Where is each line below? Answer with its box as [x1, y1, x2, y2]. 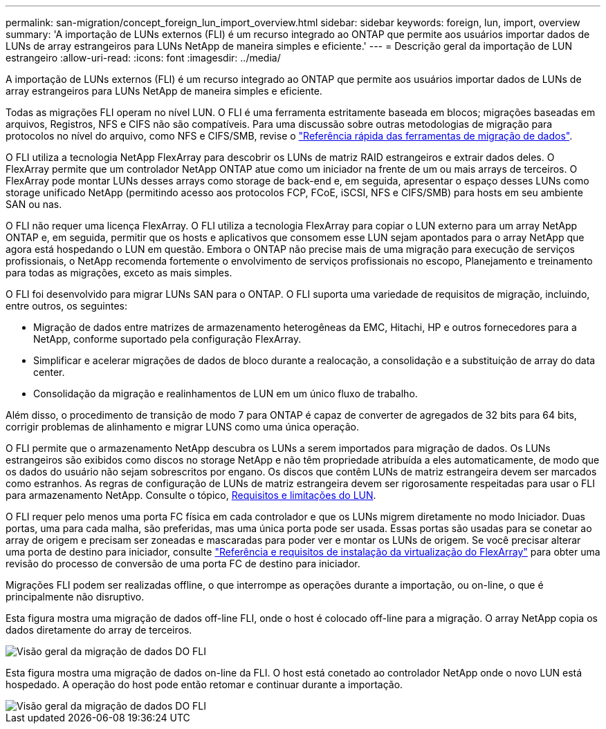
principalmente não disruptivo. [6, 591, 145, 603]
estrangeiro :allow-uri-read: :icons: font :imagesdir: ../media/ [6, 52, 281, 64]
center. [33, 366, 65, 378]
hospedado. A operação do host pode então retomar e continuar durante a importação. [6, 679, 403, 690]
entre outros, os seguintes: [6, 300, 128, 312]
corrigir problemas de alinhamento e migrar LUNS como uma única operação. [6, 421, 360, 433]
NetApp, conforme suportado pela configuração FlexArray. [33, 333, 302, 345]
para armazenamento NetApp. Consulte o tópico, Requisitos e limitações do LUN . [6, 489, 376, 501]
